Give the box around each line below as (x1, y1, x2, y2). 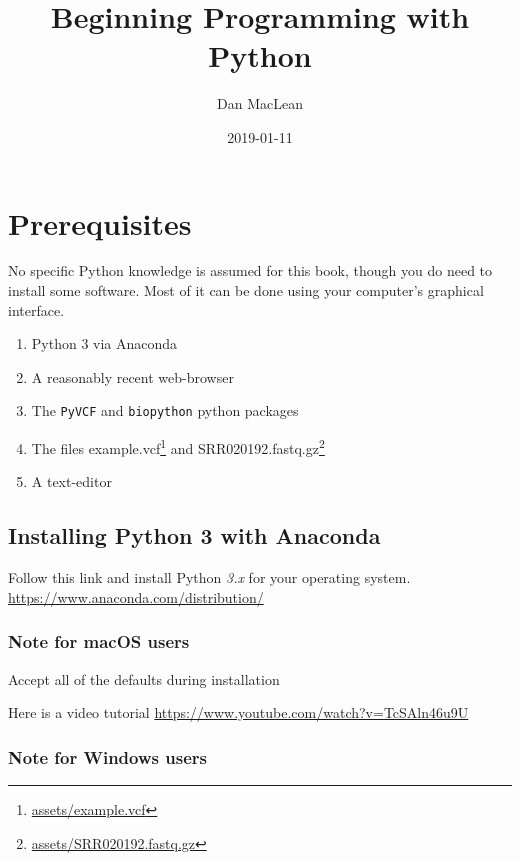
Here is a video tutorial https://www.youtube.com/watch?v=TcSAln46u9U (8, 702, 469, 723)
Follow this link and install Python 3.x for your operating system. (8, 567, 411, 588)
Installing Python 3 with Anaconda (8, 520, 381, 551)
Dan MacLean (217, 93, 303, 114)
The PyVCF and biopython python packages (31, 400, 299, 421)
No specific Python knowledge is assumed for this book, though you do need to (8, 260, 493, 281)
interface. (8, 299, 65, 320)
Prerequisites (8, 202, 192, 243)
